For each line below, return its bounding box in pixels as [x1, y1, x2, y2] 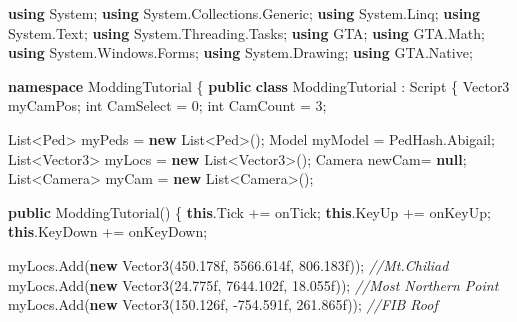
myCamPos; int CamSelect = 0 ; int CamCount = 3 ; [8, 95, 327, 116]
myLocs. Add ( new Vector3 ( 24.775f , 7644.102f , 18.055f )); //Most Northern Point [8, 274, 499, 295]
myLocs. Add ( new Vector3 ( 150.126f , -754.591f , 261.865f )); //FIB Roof [8, 294, 438, 315]
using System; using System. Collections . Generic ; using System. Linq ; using [8, 3, 481, 23]
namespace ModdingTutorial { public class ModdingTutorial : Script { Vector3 [8, 75, 510, 96]
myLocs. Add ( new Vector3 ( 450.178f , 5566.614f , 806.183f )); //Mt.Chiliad [8, 254, 449, 275]
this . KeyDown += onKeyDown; [8, 221, 208, 242]
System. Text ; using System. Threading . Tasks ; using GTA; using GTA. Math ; [8, 22, 485, 43]
